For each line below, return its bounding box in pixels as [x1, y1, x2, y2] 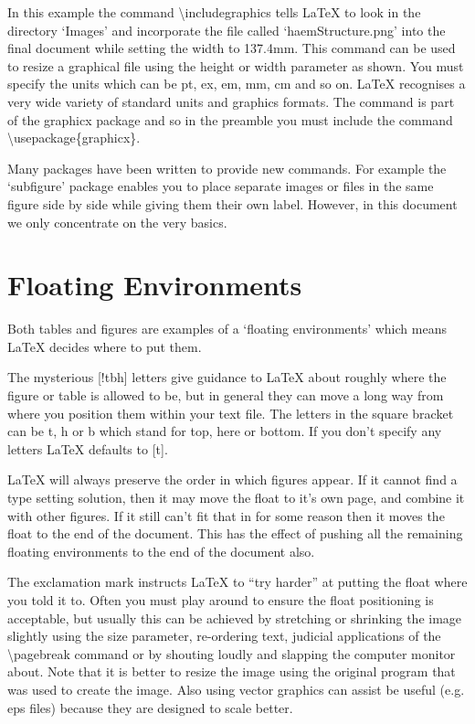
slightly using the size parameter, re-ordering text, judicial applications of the [7, 626, 441, 645]
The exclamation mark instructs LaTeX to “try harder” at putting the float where [7, 572, 468, 591]
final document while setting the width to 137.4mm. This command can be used [7, 38, 456, 58]
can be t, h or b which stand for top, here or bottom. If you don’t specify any [7, 421, 442, 441]
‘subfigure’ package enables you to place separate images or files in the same [7, 176, 434, 196]
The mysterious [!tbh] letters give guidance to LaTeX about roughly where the [7, 367, 447, 387]
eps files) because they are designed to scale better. [7, 697, 293, 717]
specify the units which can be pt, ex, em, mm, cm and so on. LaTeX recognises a [7, 74, 466, 93]
